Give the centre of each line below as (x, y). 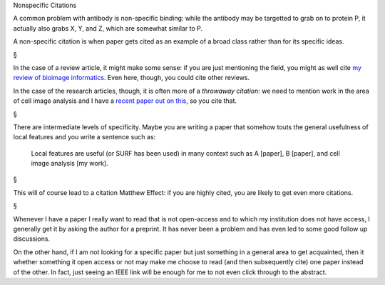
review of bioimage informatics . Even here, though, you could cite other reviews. (132, 78)
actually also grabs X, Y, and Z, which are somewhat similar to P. (108, 28)
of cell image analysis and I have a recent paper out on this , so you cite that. (125, 101)
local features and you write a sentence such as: (84, 137)
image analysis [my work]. (70, 164)
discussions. (31, 239)
